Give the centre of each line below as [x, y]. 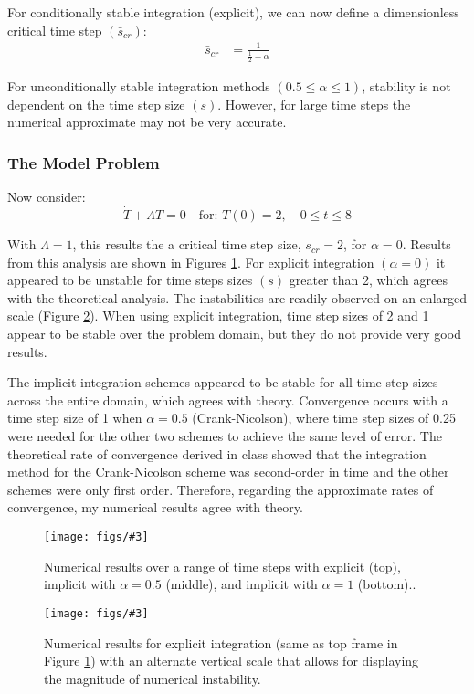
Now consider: [47, 197]
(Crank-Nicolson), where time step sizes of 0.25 [324, 418]
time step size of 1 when [75, 418]
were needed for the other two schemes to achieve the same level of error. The [225, 436]
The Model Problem [84, 162]
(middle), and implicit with [242, 584]
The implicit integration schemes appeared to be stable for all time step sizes [223, 382]
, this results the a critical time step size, [187, 244]
